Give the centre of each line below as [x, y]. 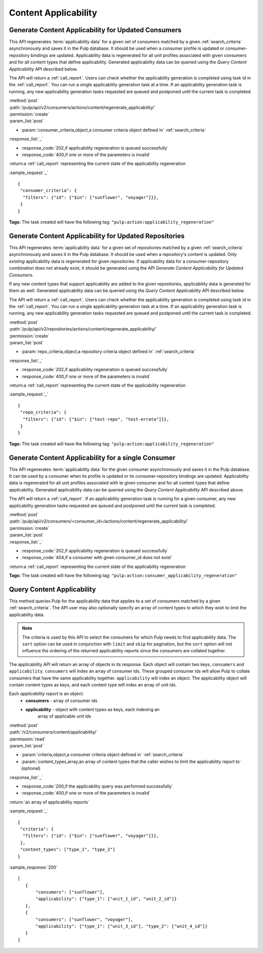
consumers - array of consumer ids [61, 700]
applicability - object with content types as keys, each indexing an [93, 710]
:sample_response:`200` [33, 867]
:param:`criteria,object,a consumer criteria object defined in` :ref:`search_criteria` [103, 755]
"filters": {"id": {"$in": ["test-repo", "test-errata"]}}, [96, 419]
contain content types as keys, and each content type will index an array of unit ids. [93, 684]
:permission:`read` [27, 739]
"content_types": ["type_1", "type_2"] [68, 850]
